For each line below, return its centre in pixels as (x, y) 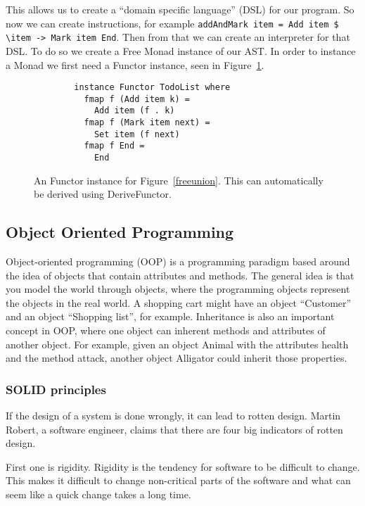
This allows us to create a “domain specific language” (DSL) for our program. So (180, 9)
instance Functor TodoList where (152, 88)
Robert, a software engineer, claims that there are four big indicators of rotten (174, 429)
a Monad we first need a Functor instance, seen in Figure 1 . (135, 64)
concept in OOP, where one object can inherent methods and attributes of (166, 330)
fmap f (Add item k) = (137, 99)
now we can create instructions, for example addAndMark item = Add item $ (172, 23)
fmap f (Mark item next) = (147, 123)
